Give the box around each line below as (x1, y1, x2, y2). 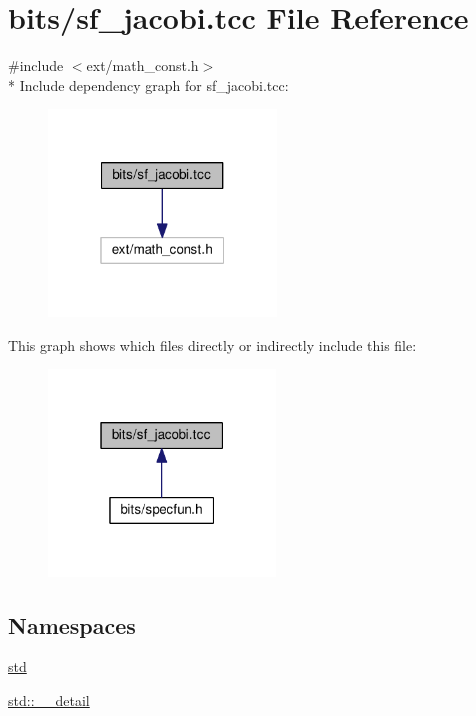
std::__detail (8, 690, 90, 711)
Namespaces (8, 609, 136, 640)
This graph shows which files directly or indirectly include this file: (8, 334, 417, 355)
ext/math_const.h (86, 55, 199, 76)
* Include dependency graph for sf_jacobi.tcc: (8, 74, 289, 95)
